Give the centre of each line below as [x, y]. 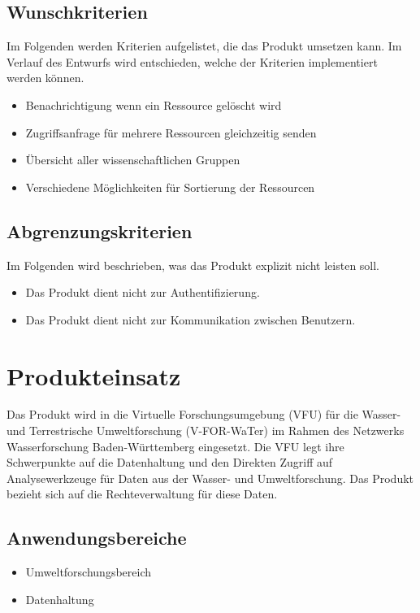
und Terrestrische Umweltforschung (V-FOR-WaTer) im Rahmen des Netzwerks [206, 430]
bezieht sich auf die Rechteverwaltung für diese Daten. [142, 494]
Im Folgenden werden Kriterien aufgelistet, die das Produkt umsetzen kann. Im [204, 46]
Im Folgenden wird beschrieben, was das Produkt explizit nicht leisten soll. [193, 265]
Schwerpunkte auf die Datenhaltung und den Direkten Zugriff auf [170, 462]
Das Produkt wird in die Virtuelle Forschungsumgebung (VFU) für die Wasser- [204, 414]
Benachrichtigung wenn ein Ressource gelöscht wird [154, 104]
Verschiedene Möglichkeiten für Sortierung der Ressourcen [170, 187]
